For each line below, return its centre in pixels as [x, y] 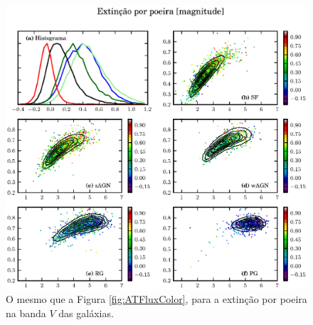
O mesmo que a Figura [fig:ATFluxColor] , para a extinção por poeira [156, 299]
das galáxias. [86, 313]
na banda [26, 313]
